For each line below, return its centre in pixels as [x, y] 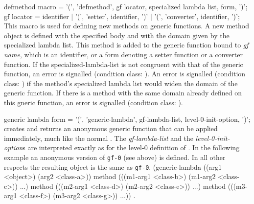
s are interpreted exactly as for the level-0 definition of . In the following [131, 147]
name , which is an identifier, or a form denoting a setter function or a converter [123, 54]
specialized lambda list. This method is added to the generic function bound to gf [126, 45]
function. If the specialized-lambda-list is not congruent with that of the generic [124, 64]
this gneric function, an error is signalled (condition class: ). [93, 102]
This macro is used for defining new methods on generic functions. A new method [127, 26]
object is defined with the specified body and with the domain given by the [117, 35]
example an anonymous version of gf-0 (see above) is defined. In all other [115, 157]
